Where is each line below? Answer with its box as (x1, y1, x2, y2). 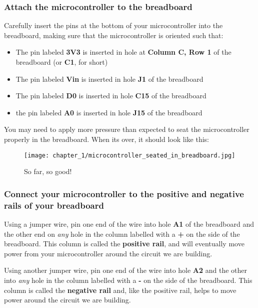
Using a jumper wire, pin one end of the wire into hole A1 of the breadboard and (4, 218, 254, 229)
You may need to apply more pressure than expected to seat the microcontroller (4, 124, 249, 134)
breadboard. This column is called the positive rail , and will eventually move (4, 238, 244, 249)
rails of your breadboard (4, 199, 104, 211)
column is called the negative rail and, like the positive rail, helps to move (4, 284, 236, 295)
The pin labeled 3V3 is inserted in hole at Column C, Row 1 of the (15, 47, 231, 57)
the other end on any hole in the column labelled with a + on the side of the (4, 228, 240, 239)
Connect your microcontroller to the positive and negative (4, 187, 244, 200)
